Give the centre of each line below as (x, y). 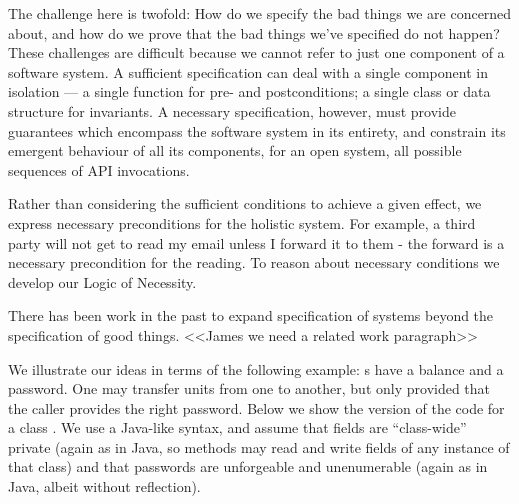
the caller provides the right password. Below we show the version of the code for (256, 407)
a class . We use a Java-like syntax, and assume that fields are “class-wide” (237, 427)
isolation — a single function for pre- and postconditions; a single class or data (249, 91)
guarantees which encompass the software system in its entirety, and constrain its (257, 130)
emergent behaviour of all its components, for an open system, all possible (235, 150)
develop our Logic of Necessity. (102, 281)
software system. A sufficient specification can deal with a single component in (248, 71)
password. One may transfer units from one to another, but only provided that (249, 388)
